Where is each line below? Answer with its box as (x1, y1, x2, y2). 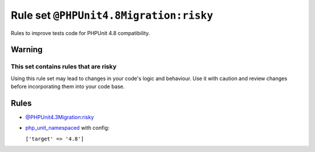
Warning (10, 44, 43, 55)
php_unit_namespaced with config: (25, 125, 110, 132)
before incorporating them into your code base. (10, 83, 125, 90)
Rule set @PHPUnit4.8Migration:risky (10, 9, 213, 22)
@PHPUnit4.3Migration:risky (25, 114, 94, 120)
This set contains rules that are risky (10, 63, 117, 71)
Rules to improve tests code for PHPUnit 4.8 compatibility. (10, 29, 150, 36)
